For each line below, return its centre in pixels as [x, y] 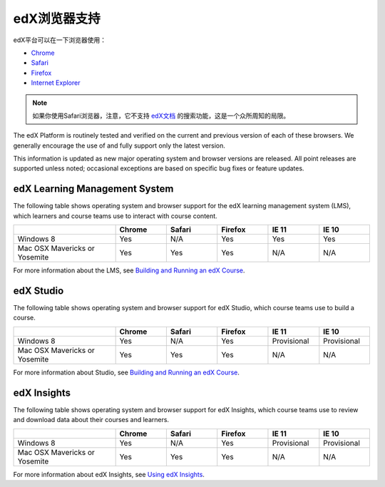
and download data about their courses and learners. [91, 420]
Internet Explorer [56, 83]
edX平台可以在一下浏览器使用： [60, 40]
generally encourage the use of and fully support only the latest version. [119, 145]
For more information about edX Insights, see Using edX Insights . [109, 474]
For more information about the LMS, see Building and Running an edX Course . [129, 270]
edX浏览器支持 [57, 19]
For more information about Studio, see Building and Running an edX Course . [127, 372]
